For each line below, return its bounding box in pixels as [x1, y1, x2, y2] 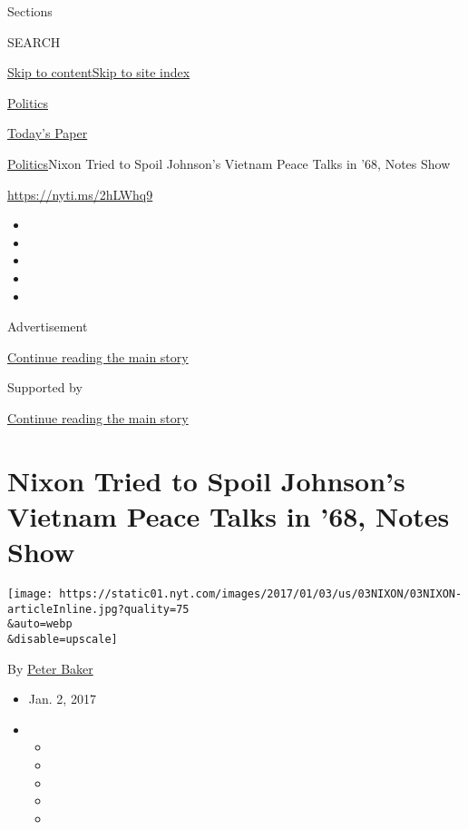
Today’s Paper [7, 124, 88, 143]
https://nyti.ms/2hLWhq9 [7, 184, 153, 203]
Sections [7, 2, 53, 20]
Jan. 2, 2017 [28, 689, 96, 708]
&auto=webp [7, 618, 73, 631]
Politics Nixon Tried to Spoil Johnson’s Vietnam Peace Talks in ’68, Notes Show [7, 153, 451, 173]
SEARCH [7, 32, 61, 51]
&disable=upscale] [7, 632, 118, 646]
